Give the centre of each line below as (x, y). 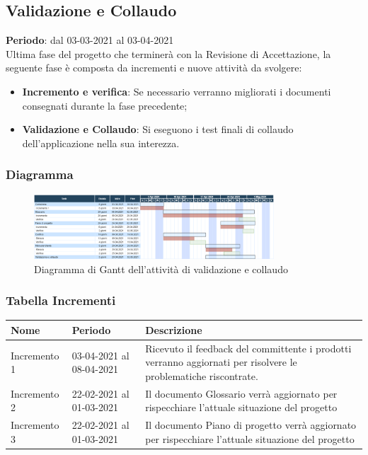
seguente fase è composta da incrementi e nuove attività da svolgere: (154, 68)
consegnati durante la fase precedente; (105, 105)
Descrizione (174, 329)
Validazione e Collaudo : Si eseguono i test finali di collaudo (158, 129)
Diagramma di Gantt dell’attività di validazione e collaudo (161, 269)
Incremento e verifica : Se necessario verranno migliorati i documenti (177, 91)
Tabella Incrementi (61, 300)
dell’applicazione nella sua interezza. (101, 143)
